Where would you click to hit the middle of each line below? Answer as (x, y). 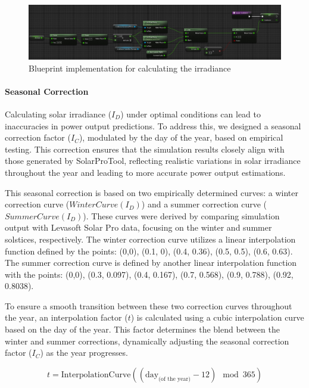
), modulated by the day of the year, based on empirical (181, 137)
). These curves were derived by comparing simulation (181, 215)
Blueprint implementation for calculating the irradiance (130, 68)
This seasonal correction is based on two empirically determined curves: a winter (152, 192)
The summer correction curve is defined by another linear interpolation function (151, 263)
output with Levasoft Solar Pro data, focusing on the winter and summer (138, 227)
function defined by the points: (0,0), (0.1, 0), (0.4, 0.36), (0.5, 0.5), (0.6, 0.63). (149, 251)
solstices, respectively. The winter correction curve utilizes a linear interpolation (150, 239)
